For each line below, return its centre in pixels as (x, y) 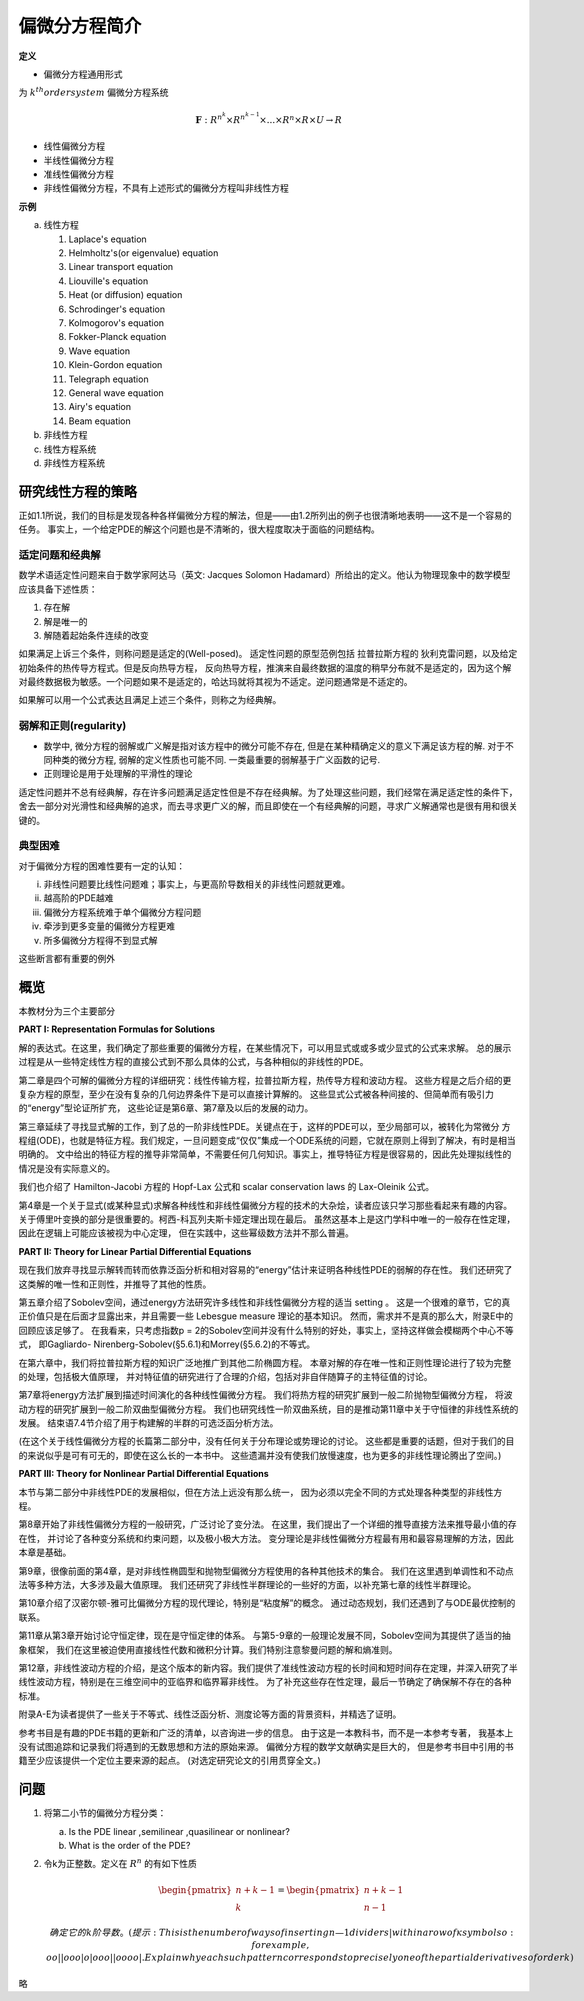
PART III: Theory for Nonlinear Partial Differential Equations (143, 1474)
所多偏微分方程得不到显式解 (100, 940)
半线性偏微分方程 (78, 160)
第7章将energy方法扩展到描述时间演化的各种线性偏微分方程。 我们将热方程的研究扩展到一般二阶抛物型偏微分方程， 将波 (265, 1395)
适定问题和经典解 (59, 555)
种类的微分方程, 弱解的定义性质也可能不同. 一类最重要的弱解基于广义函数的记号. (215, 759)
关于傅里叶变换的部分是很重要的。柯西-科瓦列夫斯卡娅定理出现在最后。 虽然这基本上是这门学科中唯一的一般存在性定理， (267, 1219)
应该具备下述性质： (58, 589)
